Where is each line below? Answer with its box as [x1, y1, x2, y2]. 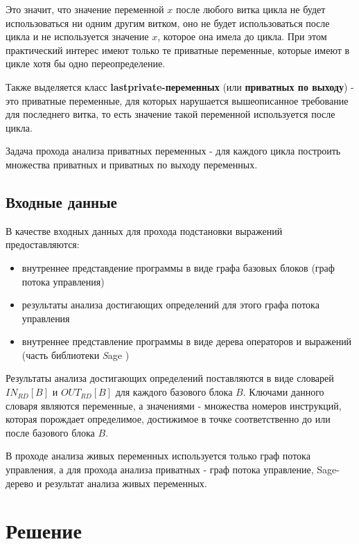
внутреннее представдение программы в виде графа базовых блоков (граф [21, 260, 335, 274]
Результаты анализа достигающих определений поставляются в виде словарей [6, 371, 334, 385]
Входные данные [6, 191, 117, 212]
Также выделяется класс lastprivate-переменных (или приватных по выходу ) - [6, 79, 354, 94]
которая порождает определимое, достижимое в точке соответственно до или [6, 412, 331, 426]
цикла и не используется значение [6, 29, 149, 44]
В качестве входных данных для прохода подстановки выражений [6, 223, 283, 238]
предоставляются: [6, 237, 80, 252]
